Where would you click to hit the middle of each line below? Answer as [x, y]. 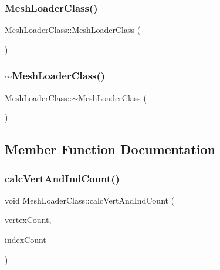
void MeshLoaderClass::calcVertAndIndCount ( [90, 200]
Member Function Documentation [110, 149]
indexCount [26, 239]
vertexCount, [28, 220]
